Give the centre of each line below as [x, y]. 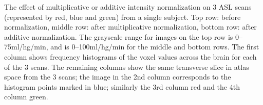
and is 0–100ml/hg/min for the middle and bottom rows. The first [155, 47]
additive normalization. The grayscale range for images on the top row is [119, 36]
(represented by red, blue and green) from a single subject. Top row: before [123, 17]
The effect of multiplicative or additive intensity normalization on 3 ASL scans [128, 7]
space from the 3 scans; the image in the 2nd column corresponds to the [118, 77]
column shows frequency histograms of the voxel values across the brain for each [130, 56]
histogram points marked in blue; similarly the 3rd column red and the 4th [122, 86]
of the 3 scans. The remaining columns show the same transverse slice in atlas [127, 67]
